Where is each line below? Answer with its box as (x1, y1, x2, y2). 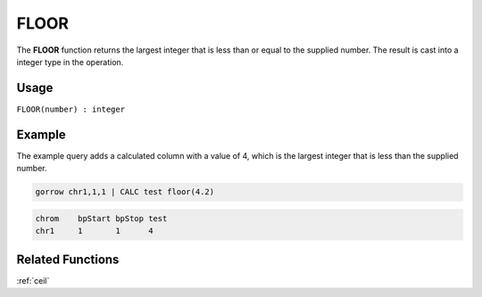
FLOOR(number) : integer (16, 103, 125, 114)
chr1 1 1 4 (35, 226, 154, 236)
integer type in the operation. (16, 56, 124, 67)
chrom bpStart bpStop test (35, 213, 168, 223)
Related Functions (16, 252, 120, 267)
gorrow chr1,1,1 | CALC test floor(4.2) (35, 187, 214, 197)
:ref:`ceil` (16, 275, 50, 285)
